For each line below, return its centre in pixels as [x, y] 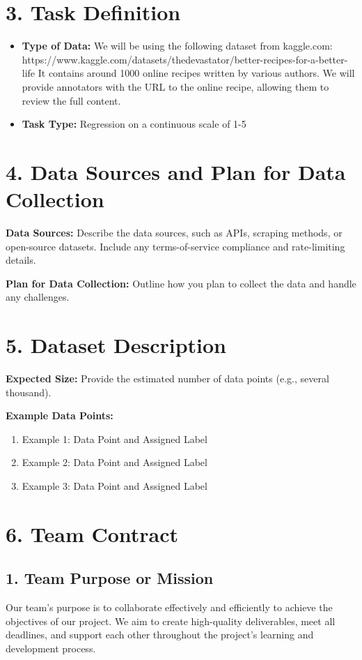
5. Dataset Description [116, 345]
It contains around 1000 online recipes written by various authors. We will [196, 73]
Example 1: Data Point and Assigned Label [115, 438]
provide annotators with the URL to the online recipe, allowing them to [175, 86]
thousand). [29, 392]
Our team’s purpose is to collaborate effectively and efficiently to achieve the [169, 607]
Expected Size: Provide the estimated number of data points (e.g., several [167, 378]
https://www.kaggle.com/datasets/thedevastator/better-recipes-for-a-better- [185, 59]
